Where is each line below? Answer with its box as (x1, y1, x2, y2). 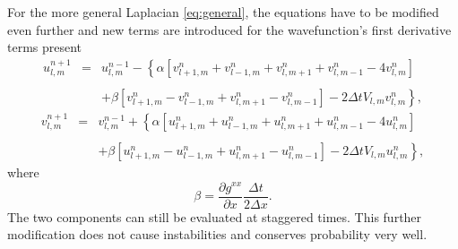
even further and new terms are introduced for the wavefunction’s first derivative (7, 20, 452, 39)
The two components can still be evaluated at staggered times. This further (7, 207, 422, 226)
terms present (7, 38, 82, 56)
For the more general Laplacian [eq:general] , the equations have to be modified (7, 3, 439, 21)
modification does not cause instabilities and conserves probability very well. (7, 225, 428, 244)
